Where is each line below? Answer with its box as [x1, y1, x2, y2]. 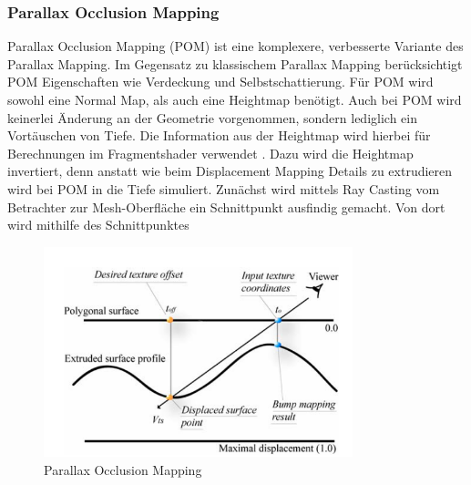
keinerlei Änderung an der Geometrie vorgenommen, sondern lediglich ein [7, 108, 417, 127]
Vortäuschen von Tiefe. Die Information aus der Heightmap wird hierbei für [7, 126, 431, 145]
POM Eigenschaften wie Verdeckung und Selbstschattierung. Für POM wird [7, 72, 434, 91]
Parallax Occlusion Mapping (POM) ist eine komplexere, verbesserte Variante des [7, 36, 464, 56]
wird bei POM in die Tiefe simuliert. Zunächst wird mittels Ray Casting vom [7, 179, 440, 198]
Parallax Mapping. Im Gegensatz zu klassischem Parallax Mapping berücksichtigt [7, 54, 463, 73]
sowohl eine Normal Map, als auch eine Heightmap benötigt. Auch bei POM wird [7, 90, 462, 108]
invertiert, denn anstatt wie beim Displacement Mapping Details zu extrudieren [7, 161, 453, 181]
